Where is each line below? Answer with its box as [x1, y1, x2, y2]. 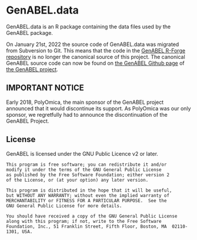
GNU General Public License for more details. [6, 203, 122, 209]
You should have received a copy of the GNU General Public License [6, 213, 178, 219]
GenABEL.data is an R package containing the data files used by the [6, 23, 171, 30]
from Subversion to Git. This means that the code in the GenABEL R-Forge [6, 47, 186, 54]
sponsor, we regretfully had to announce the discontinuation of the [6, 111, 168, 118]
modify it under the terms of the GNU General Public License [6, 166, 162, 173]
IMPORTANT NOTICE [6, 83, 84, 93]
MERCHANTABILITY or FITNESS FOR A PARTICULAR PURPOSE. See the [6, 198, 167, 203]
